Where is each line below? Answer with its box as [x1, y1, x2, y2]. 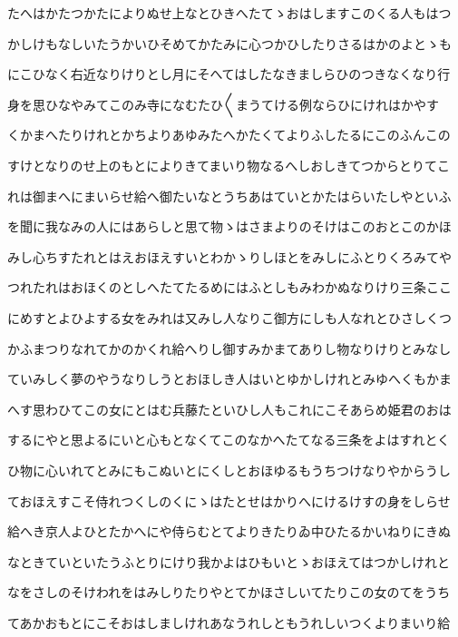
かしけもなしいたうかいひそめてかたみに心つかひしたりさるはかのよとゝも [7, 34, 452, 53]
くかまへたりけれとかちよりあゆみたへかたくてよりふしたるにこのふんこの [7, 125, 451, 144]
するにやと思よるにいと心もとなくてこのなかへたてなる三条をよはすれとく [7, 430, 451, 449]
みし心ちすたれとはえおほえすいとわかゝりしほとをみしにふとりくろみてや [7, 247, 452, 266]
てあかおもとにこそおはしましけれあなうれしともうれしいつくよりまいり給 [7, 612, 451, 632]
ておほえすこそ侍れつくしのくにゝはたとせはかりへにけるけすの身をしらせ [7, 491, 451, 510]
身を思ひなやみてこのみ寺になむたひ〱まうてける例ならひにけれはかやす [7, 94, 439, 113]
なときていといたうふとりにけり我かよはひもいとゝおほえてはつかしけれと [7, 552, 451, 571]
